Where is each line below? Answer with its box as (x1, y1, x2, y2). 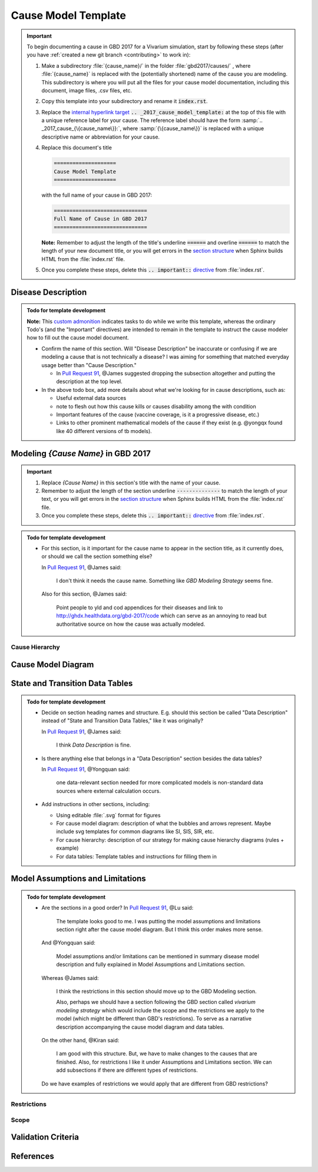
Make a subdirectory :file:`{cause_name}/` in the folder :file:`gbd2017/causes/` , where (41, 62, 251, 69)
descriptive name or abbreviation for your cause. (41, 133, 160, 140)
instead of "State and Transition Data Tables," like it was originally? (41, 717, 204, 724)
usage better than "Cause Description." (41, 361, 137, 368)
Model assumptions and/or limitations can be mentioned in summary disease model (56, 952, 259, 960)
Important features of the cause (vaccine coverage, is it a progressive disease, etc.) (56, 411, 260, 418)
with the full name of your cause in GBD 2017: (41, 192, 153, 199)
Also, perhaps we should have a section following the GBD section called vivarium (56, 999, 256, 1006)
